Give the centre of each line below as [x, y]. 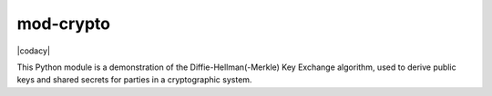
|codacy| [33, 51]
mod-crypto [64, 24]
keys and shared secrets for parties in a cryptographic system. [134, 80]
